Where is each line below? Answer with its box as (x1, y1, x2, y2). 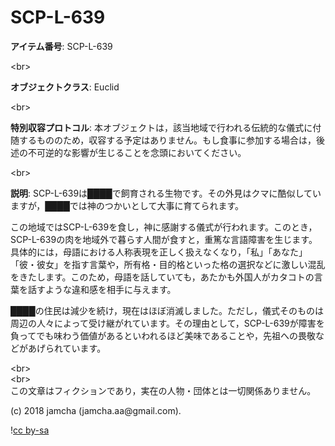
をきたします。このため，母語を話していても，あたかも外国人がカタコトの (10, 271, 315, 283)
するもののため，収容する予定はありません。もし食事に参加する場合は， (18, 134, 317, 146)
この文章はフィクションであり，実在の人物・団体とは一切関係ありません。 (10, 384, 317, 396)
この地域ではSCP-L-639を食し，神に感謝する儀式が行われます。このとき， (10, 221, 318, 233)
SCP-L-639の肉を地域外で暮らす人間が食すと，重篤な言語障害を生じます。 (10, 233, 318, 245)
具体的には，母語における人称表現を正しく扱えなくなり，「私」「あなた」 (10, 246, 308, 258)
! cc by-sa (10, 424, 50, 436)
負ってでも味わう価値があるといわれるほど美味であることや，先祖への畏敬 (10, 329, 316, 341)
